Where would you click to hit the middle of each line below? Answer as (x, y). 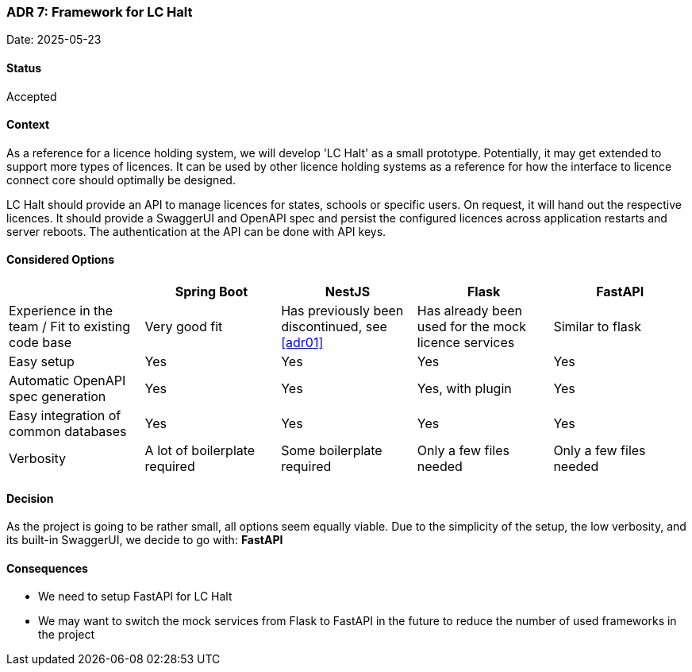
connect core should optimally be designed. (121, 180)
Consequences (47, 568)
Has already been (469, 311)
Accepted (32, 96)
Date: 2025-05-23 (54, 40)
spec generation (58, 397)
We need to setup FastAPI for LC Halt (135, 597)
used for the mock (471, 327)
